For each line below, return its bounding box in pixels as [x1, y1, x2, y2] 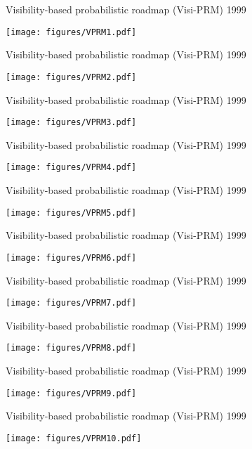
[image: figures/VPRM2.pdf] [6, 72, 137, 82]
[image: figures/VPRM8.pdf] [6, 343, 137, 353]
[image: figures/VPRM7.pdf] [6, 298, 137, 308]
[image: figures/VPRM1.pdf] [6, 27, 137, 37]
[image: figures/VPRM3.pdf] [6, 117, 137, 128]
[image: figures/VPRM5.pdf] [6, 207, 137, 218]
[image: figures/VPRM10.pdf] [6, 433, 142, 443]
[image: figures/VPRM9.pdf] [6, 388, 137, 398]
